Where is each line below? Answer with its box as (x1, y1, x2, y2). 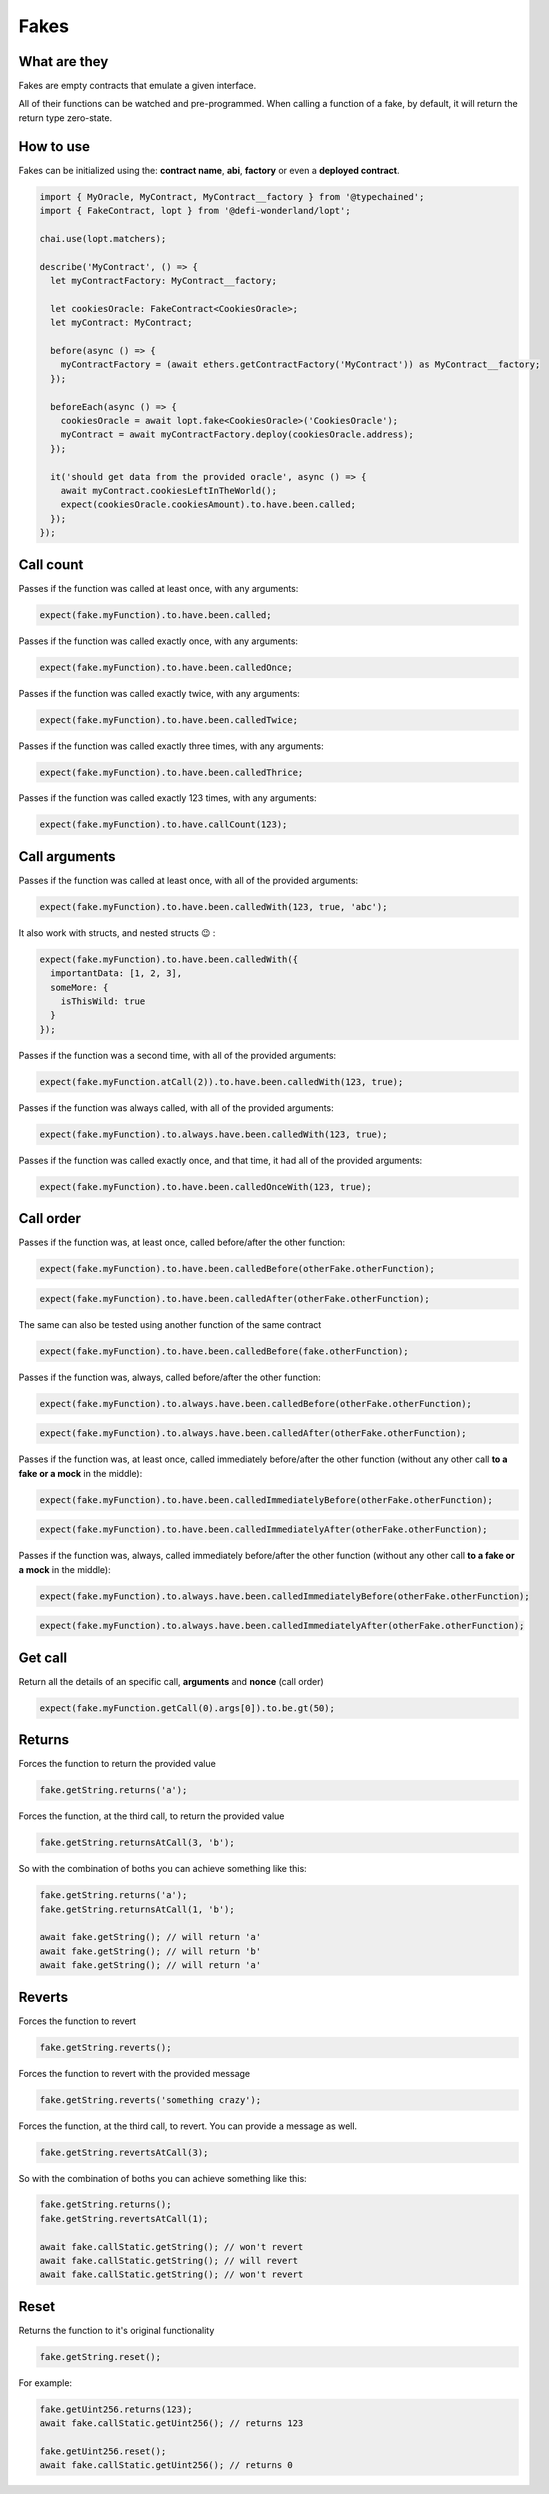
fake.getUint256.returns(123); (39, 2403, 194, 2415)
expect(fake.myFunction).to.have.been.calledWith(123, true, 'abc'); (39, 901, 388, 912)
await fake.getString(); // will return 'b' (39, 1945, 262, 1957)
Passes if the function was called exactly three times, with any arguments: (18, 740, 324, 752)
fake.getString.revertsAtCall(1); (39, 2213, 209, 2224)
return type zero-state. (18, 111, 113, 124)
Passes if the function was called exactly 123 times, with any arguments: (18, 792, 317, 804)
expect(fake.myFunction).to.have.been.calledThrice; (39, 766, 304, 778)
